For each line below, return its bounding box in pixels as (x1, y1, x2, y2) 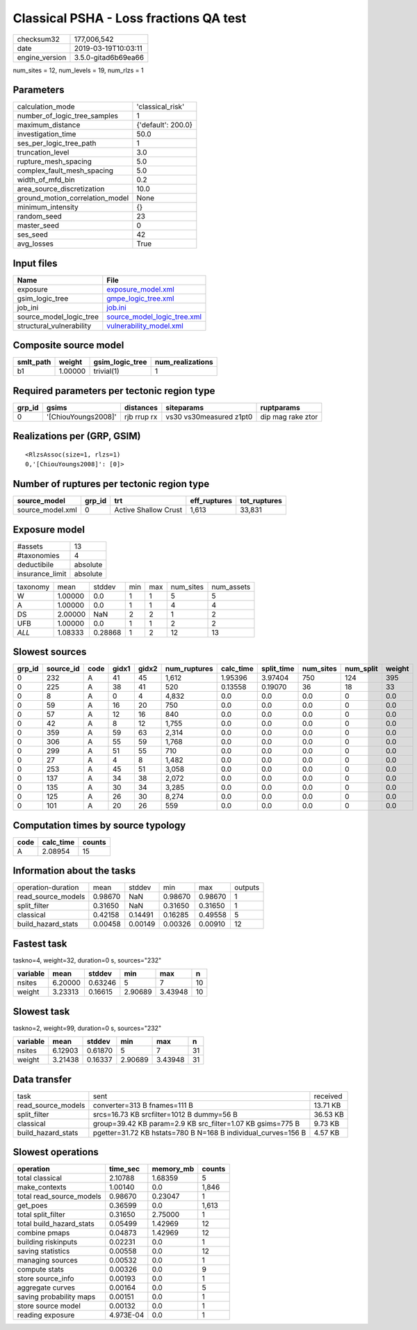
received (313, 1091, 343, 1101)
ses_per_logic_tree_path (17, 138, 97, 148)
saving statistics (17, 1246, 70, 1256)
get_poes (17, 1201, 48, 1210)
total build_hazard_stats (17, 1219, 95, 1228)
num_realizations (154, 357, 213, 367)
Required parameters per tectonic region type (13, 385, 215, 397)
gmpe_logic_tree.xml (106, 293, 174, 303)
